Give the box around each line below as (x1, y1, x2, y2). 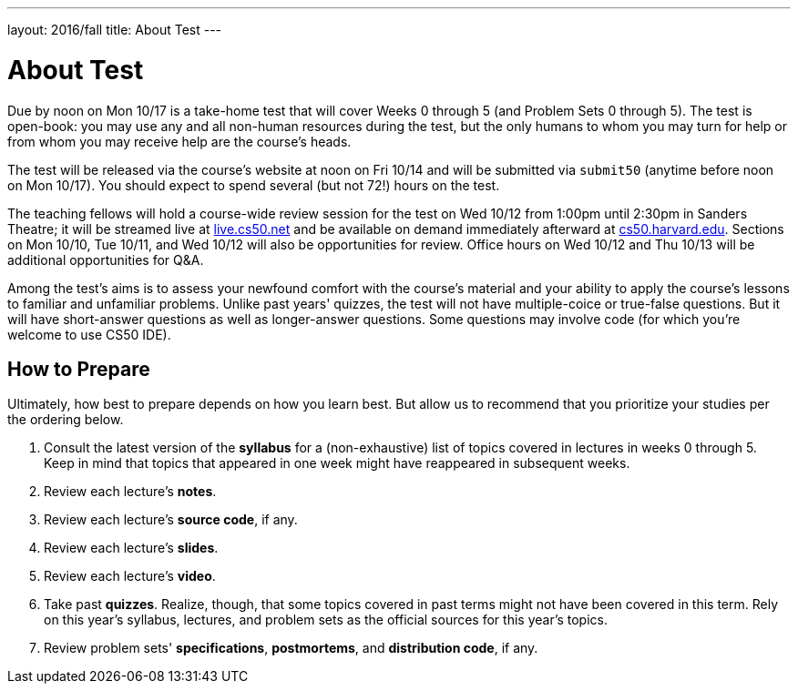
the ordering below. (7, 412, 124, 428)
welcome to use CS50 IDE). (7, 326, 171, 342)
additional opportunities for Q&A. (7, 251, 204, 268)
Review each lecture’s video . (44, 568, 216, 584)
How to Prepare (7, 357, 150, 381)
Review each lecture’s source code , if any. (44, 512, 298, 528)
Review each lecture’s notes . (44, 483, 217, 500)
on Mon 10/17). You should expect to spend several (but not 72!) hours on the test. (7, 177, 500, 193)
